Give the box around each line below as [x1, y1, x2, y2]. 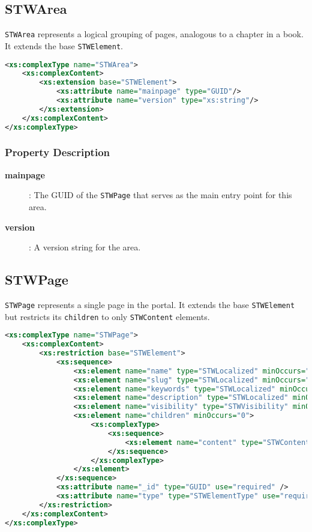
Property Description [5, 145, 110, 160]
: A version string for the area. [29, 241, 141, 253]
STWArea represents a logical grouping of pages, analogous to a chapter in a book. [5, 28, 304, 40]
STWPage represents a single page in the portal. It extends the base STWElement [5, 298, 295, 310]
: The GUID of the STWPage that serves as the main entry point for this [29, 189, 292, 201]
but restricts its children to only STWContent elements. [5, 310, 210, 322]
